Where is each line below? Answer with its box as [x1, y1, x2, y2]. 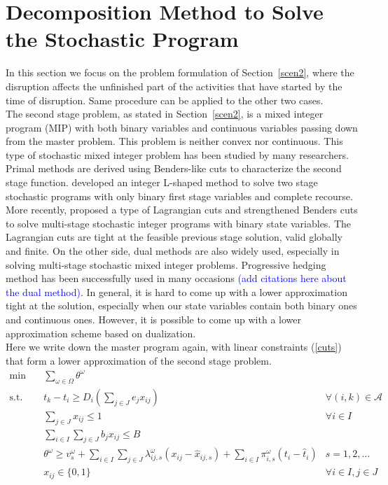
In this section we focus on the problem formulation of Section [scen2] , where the [6, 65, 354, 80]
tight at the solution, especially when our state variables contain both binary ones [6, 298, 357, 313]
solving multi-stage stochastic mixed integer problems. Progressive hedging [6, 257, 326, 272]
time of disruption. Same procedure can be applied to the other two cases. [6, 92, 324, 107]
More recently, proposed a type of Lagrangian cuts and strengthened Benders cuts [6, 202, 358, 217]
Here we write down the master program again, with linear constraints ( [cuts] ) [6, 339, 342, 354]
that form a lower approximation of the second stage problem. [6, 353, 272, 367]
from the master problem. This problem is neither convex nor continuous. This [6, 134, 343, 148]
